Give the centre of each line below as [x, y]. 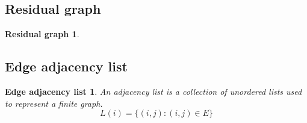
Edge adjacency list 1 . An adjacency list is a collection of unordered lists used [153, 91]
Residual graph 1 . [42, 34]
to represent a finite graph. [54, 103]
